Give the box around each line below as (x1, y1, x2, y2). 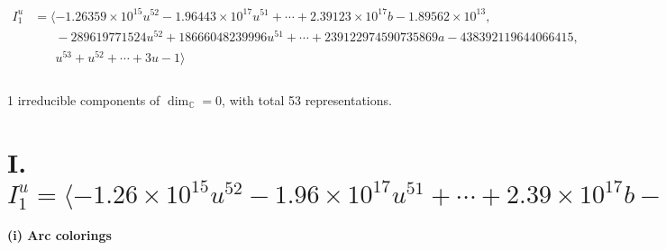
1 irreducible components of (7, 90, 160, 109)
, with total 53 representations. (222, 90, 392, 109)
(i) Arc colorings (7, 225, 112, 244)
